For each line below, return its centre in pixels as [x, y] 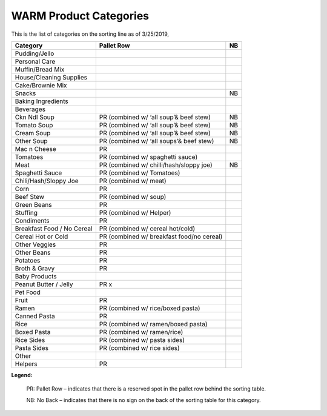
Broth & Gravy [35, 268]
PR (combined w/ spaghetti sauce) [148, 156]
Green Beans [33, 204]
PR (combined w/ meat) [133, 181]
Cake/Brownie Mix [41, 85]
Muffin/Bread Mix [40, 69]
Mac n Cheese [36, 149]
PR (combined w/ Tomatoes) [140, 173]
